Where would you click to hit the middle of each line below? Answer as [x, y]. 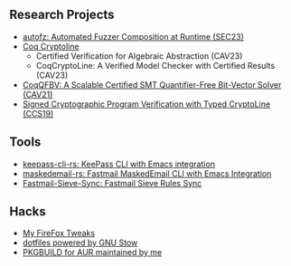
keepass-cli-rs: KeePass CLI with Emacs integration [118, 164]
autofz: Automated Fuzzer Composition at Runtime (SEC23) [133, 36]
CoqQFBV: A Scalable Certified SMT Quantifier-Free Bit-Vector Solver [152, 84]
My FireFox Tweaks [59, 233]
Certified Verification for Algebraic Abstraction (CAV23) [139, 56]
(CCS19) [38, 113]
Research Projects [62, 15]
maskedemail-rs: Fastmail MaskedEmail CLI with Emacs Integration [147, 173]
